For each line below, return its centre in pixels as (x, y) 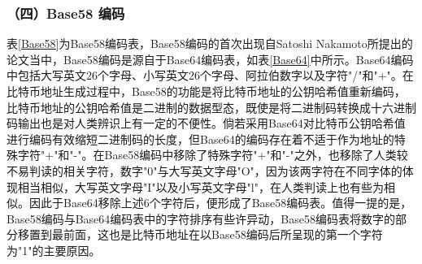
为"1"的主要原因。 (54, 250)
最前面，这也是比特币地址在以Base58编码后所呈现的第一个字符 (217, 234)
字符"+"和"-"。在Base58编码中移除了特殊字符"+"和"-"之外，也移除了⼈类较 (213, 155)
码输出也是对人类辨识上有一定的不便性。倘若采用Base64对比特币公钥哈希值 (206, 123)
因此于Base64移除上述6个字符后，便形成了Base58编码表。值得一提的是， (220, 203)
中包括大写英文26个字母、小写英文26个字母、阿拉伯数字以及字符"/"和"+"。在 (210, 75)
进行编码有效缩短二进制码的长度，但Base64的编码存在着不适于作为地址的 (200, 138)
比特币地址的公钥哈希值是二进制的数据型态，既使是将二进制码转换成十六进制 (211, 107)
